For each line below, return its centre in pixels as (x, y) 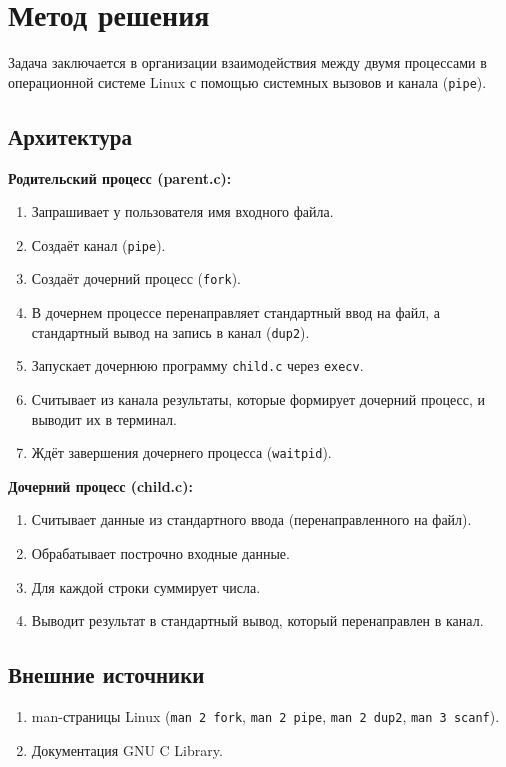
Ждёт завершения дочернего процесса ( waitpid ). (181, 452)
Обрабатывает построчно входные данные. (160, 553)
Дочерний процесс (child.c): (100, 485)
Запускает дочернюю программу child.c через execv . (197, 365)
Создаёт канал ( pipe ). (98, 244)
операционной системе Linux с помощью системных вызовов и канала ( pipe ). (247, 81)
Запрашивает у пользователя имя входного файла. (182, 211)
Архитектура (70, 135)
